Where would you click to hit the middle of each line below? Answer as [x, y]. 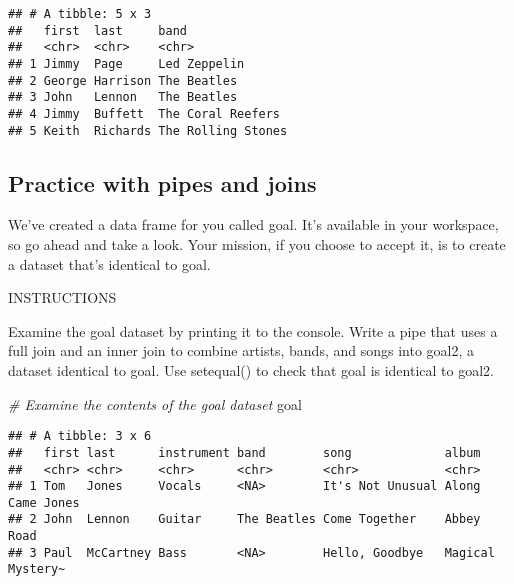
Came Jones [44, 502]
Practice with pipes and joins [162, 182]
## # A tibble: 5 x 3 [80, 14]
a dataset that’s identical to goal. [109, 263]
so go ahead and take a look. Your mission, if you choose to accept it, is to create [257, 244]
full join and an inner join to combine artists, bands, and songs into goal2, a [241, 350]
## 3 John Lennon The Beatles [123, 97]
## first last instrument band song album [244, 452]
